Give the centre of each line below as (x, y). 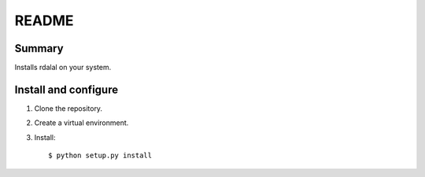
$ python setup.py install (100, 156)
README (44, 20)
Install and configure (66, 89)
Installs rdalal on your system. (63, 68)
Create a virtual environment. (81, 123)
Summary (39, 48)
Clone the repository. (68, 108)
